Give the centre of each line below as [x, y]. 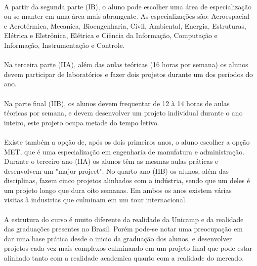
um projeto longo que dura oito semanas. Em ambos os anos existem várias [118, 190]
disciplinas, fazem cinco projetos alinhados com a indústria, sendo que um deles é [127, 180]
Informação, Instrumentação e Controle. [64, 45]
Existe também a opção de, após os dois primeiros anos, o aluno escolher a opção [127, 141]
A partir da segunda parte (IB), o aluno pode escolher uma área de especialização [128, 6]
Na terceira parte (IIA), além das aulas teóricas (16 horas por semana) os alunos [126, 64]
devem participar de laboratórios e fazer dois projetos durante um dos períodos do [128, 74]
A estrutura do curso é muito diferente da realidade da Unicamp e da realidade [124, 219]
